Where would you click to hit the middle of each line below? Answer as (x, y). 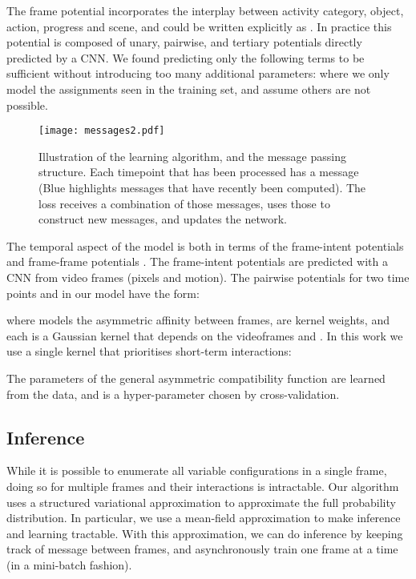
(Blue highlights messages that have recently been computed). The (202, 187)
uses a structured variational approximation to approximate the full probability (201, 502)
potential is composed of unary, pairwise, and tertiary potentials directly (184, 42)
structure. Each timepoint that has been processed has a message (199, 172)
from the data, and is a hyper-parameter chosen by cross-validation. (173, 394)
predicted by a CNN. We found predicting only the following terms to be (186, 57)
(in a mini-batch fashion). (69, 564)
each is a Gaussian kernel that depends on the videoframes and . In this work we (205, 335)
